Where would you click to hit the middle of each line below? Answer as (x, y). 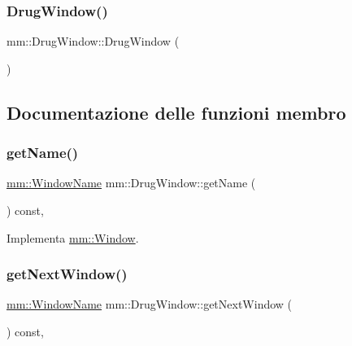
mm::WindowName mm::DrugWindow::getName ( (131, 183)
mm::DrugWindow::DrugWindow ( (93, 41)
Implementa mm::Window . (73, 237)
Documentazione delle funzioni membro (176, 112)
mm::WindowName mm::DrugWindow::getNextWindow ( (150, 304)
